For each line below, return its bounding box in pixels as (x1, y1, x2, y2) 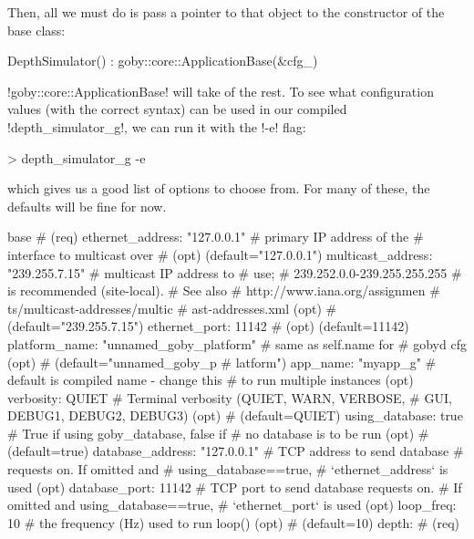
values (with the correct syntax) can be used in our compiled (7, 99, 347, 119)
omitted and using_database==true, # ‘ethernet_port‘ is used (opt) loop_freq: (7, 495, 457, 514)
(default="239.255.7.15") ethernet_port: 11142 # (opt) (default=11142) (7, 316, 409, 336)
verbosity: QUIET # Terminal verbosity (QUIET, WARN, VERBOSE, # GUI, (7, 388, 452, 407)
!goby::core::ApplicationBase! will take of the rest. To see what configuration (7, 81, 434, 100)
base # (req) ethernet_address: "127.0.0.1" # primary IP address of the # (7, 227, 424, 246)
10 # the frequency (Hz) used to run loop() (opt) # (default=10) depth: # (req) (7, 513, 460, 532)
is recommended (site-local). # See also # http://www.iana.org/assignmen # (7, 281, 440, 300)
